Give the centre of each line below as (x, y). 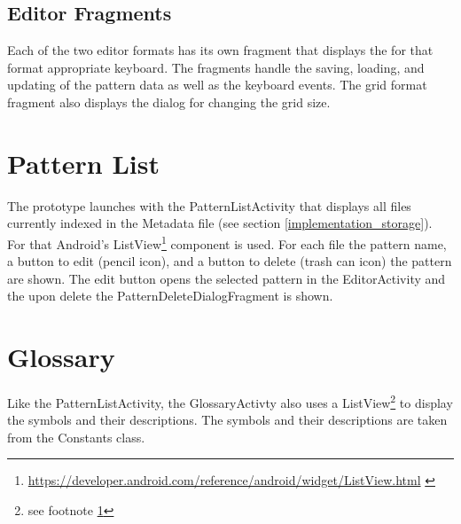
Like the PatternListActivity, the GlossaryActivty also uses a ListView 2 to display (230, 401)
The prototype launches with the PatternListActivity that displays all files (209, 205)
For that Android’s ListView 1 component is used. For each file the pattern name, (227, 242)
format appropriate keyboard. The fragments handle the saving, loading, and (216, 67)
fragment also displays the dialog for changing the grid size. (169, 102)
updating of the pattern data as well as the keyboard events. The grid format (217, 85)
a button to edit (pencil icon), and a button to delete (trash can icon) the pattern (230, 261)
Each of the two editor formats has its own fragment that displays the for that (220, 50)
